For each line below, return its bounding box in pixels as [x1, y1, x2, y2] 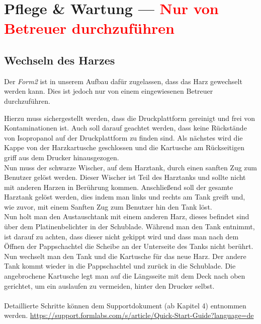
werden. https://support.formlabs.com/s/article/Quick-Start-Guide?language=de [4, 310, 254, 320]
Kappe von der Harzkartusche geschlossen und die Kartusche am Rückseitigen [4, 142, 244, 153]
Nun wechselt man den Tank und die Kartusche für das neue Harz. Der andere [4, 250, 246, 261]
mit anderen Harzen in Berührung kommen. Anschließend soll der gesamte [4, 181, 233, 192]
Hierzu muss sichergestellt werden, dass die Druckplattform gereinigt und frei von [4, 112, 255, 123]
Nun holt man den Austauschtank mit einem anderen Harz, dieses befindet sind [4, 211, 249, 222]
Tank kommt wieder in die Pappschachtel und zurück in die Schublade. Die [4, 261, 236, 271]
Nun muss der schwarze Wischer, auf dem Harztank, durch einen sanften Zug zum [4, 162, 257, 172]
